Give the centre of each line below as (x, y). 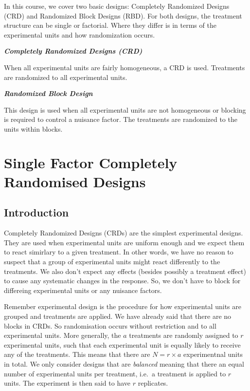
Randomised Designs (75, 181)
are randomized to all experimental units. (66, 77)
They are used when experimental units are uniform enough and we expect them (124, 242)
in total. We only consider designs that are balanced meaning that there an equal (124, 364)
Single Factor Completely (91, 162)
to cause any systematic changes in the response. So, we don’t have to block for (122, 281)
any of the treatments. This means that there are (77, 354)
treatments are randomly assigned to (184, 335)
